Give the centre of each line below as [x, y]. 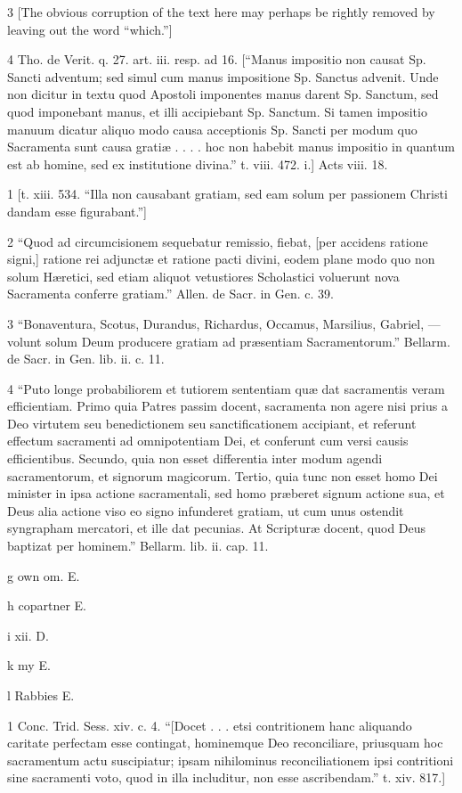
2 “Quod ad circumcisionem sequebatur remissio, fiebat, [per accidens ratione [218, 241]
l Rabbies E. [41, 695]
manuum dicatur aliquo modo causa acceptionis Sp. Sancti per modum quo [212, 129]
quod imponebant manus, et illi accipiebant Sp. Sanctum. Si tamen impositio [217, 111]
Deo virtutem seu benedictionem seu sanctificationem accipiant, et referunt [212, 423]
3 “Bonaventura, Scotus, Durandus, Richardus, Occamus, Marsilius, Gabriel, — [224, 323]
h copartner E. [47, 605]
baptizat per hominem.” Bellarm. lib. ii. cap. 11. [138, 546]
